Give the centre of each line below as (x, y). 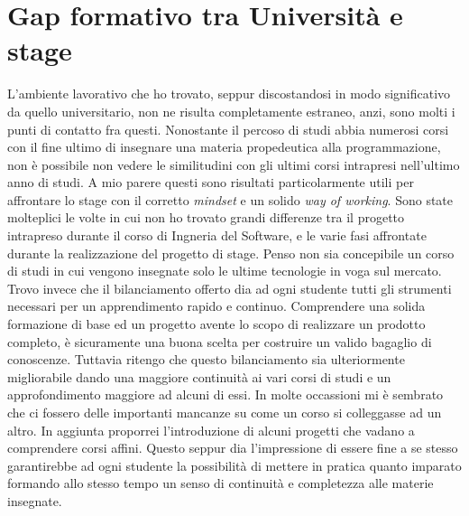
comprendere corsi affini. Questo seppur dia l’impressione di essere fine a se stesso (233, 448)
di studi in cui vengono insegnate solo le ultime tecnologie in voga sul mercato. (225, 271)
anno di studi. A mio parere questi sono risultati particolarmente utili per (211, 182)
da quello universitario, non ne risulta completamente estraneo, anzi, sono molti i (231, 111)
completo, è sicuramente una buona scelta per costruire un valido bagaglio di (220, 341)
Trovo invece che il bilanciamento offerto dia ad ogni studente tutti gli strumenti (230, 288)
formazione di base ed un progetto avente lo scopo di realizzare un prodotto (216, 324)
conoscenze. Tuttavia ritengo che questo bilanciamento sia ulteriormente (206, 359)
